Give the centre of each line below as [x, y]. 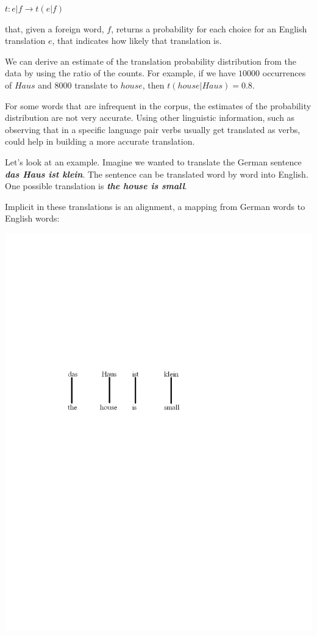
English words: [32, 218]
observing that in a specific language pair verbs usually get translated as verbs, [153, 129]
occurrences [284, 73]
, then [153, 85]
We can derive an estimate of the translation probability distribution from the [151, 61]
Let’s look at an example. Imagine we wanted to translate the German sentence [153, 161]
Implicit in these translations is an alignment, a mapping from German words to [155, 206]
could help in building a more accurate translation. [100, 141]
